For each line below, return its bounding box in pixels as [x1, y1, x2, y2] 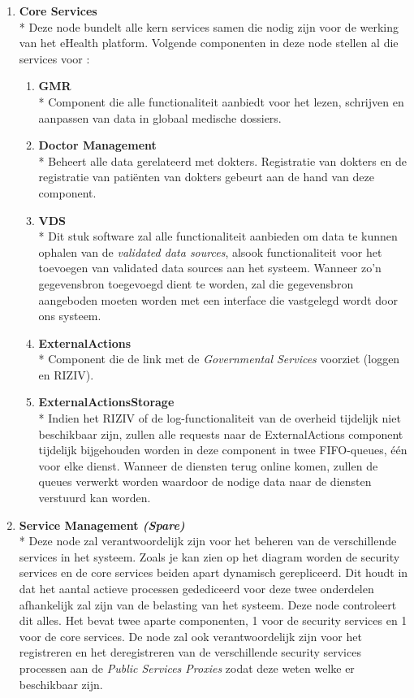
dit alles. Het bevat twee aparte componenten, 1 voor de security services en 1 [19, 612, 408, 629]
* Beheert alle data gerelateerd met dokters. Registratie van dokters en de [38, 152, 408, 169]
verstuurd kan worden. [38, 489, 151, 506]
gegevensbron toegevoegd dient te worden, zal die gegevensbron [38, 275, 354, 292]
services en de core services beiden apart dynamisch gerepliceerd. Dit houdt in [19, 564, 408, 581]
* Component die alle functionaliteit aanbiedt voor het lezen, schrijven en [38, 93, 404, 110]
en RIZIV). [38, 366, 94, 383]
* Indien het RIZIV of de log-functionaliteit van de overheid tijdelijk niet [38, 410, 401, 427]
